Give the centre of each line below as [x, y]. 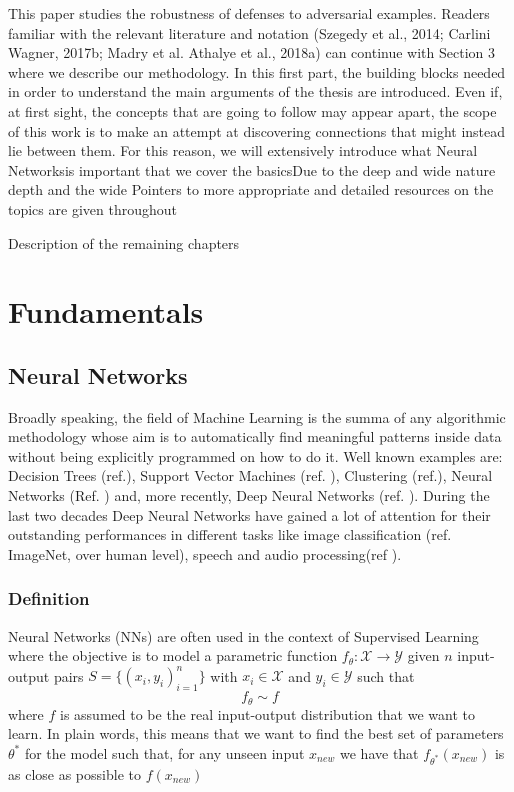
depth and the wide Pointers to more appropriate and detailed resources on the [251, 189]
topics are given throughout [92, 208]
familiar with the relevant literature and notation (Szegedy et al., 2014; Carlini [249, 32]
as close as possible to [74, 773]
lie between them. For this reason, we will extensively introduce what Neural [243, 150]
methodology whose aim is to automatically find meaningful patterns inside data [255, 436]
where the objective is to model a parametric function [173, 655]
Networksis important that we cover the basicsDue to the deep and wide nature [252, 169]
